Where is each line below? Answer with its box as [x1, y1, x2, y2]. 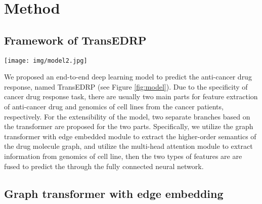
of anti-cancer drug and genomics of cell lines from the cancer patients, [4, 101, 224, 112]
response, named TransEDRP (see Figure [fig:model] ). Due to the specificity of [4, 81, 248, 92]
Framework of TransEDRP [4, 32, 147, 48]
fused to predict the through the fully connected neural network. [4, 160, 204, 171]
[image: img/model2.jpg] [4, 57, 88, 64]
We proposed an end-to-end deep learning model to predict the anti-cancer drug [4, 71, 252, 82]
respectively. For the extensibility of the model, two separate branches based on [4, 111, 250, 121]
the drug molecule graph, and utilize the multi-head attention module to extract [4, 141, 253, 151]
